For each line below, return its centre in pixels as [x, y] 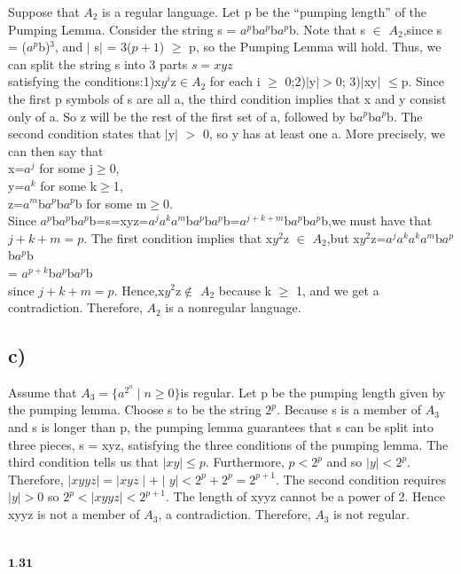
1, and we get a [337, 290]
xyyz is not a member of [74, 514]
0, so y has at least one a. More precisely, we [324, 134]
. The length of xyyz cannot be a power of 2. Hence [306, 496]
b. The [405, 116]
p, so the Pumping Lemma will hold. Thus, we [315, 47]
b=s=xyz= [119, 220]
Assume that [43, 392]
